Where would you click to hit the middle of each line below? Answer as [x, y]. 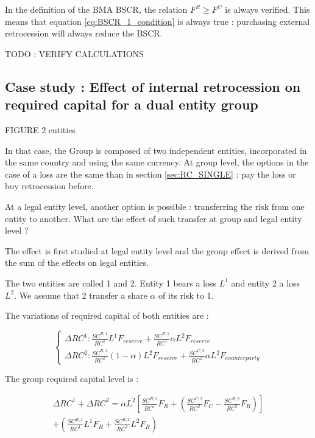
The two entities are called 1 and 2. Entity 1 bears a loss [111, 283]
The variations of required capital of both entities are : [107, 315]
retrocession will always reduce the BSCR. [84, 33]
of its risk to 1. [186, 295]
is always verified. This [267, 9]
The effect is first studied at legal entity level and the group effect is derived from [157, 250]
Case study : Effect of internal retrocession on [153, 86]
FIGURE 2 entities [40, 129]
